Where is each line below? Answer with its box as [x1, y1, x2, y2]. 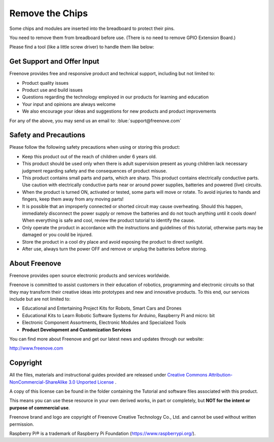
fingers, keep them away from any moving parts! [22, 196, 124, 202]
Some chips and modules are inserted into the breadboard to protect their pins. [9, 25, 175, 31]
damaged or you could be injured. [22, 231, 93, 238]
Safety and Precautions [9, 131, 86, 140]
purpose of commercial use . [9, 404, 71, 411]
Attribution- [208, 372, 233, 378]
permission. [9, 421, 34, 427]
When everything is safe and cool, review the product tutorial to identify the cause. [22, 217, 195, 223]
